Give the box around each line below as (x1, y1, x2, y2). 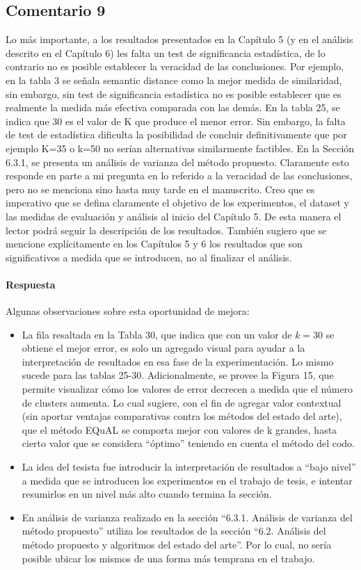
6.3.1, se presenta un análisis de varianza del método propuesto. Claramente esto (6, 154, 349, 169)
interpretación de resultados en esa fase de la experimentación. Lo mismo (22, 354, 334, 368)
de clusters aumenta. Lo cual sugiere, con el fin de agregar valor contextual (22, 395, 342, 409)
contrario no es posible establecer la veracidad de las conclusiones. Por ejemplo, (6, 59, 344, 74)
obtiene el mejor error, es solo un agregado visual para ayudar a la (22, 341, 305, 355)
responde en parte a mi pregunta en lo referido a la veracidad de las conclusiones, (6, 168, 353, 183)
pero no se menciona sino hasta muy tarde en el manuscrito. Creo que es (6, 181, 315, 196)
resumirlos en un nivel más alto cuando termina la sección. (22, 487, 272, 501)
